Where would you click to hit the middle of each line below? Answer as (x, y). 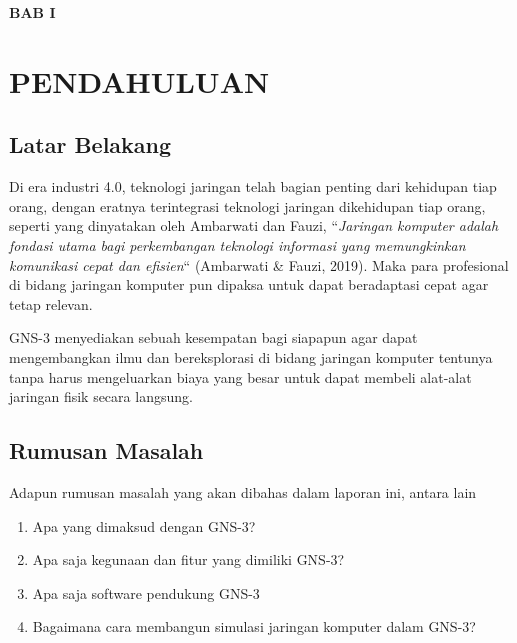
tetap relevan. (51, 303)
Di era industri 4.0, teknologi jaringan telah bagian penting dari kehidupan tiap (253, 186)
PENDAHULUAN (139, 80)
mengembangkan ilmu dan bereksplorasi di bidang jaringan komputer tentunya (251, 356)
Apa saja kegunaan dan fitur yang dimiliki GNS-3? (188, 559)
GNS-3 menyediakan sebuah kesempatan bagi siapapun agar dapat (213, 337)
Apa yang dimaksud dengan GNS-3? (144, 525)
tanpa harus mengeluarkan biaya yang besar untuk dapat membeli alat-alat (240, 376)
